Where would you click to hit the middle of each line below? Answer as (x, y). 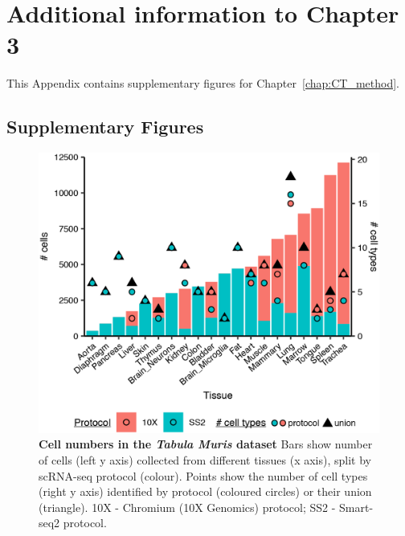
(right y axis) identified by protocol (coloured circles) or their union (205, 491)
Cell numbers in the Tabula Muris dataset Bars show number (206, 444)
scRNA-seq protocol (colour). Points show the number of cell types (203, 475)
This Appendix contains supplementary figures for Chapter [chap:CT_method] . (203, 83)
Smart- (356, 507)
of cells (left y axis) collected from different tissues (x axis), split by (205, 459)
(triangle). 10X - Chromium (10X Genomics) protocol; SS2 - (187, 507)
